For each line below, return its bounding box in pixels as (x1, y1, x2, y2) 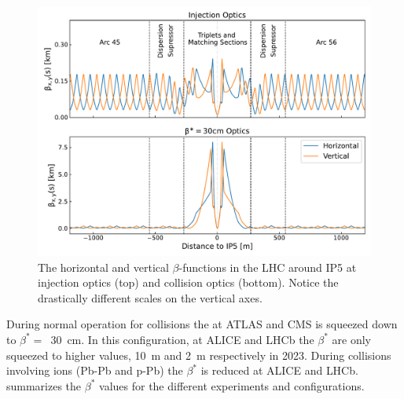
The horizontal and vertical (38, 258, 169, 275)
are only (332, 331, 371, 347)
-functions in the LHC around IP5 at (178, 258, 357, 275)
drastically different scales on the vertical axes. (38, 289, 263, 306)
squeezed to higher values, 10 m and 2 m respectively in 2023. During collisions (6, 346, 391, 363)
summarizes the (6, 377, 82, 394)
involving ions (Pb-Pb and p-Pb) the (6, 362, 183, 379)
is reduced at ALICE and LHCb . (200, 362, 358, 379)
